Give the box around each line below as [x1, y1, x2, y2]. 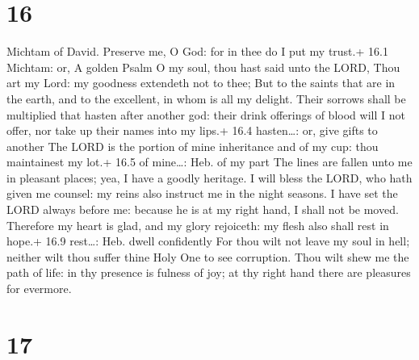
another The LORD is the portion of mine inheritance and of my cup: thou [6, 137, 379, 154]
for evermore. [6, 280, 72, 297]
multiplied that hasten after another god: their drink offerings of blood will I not [6, 106, 405, 123]
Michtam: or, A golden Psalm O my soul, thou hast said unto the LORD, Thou [6, 58, 400, 75]
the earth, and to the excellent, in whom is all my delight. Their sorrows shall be [6, 90, 406, 107]
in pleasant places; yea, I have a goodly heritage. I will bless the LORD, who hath [6, 169, 413, 186]
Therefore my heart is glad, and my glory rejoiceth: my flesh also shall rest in [6, 216, 389, 233]
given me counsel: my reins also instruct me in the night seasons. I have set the [6, 185, 398, 202]
